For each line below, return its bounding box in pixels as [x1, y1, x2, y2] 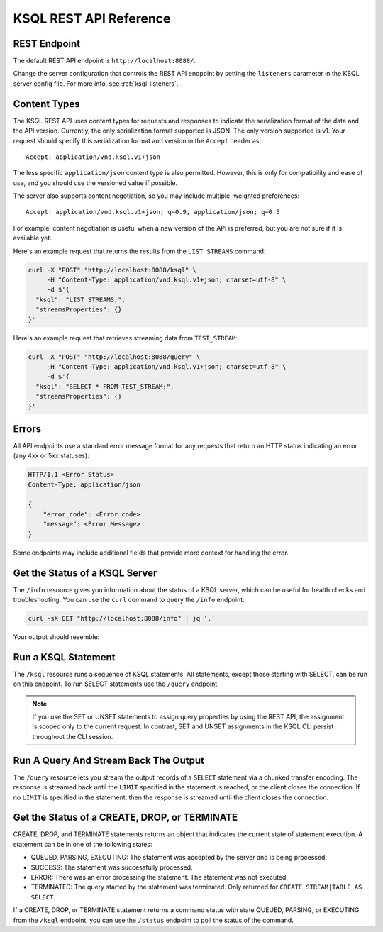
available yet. [13, 234, 52, 243]
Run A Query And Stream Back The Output [13, 754, 205, 766]
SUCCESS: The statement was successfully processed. [30, 862, 193, 872]
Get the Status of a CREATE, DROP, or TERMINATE [13, 811, 238, 823]
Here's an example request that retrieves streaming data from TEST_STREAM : [13, 333, 238, 342]
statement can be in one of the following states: [13, 840, 152, 848]
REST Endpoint [13, 38, 81, 50]
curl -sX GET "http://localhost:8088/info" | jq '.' [28, 614, 216, 622]
